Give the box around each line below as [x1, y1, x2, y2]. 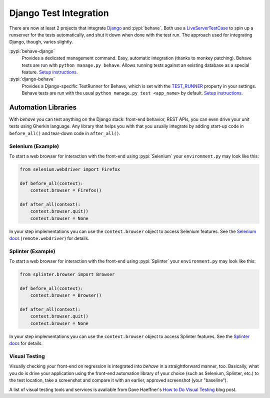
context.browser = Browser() [30, 292, 102, 298]
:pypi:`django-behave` [9, 76, 55, 82]
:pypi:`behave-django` [9, 48, 55, 54]
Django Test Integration [9, 7, 109, 18]
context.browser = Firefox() [30, 187, 102, 193]
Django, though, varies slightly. [9, 39, 73, 45]
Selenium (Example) [9, 142, 59, 149]
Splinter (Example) [9, 247, 55, 254]
